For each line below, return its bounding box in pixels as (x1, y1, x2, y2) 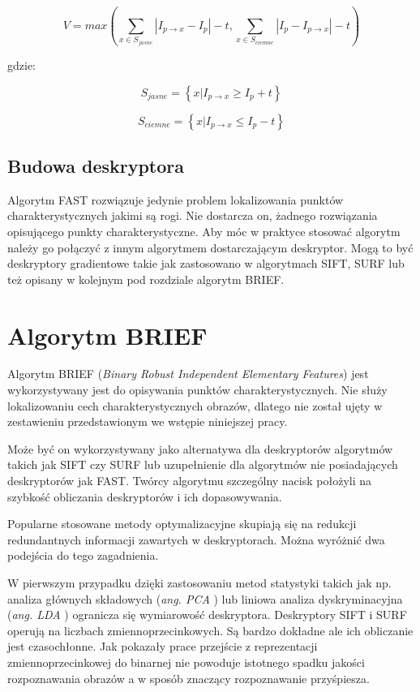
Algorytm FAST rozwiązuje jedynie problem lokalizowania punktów (7, 191, 344, 208)
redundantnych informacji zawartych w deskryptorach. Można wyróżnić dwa (7, 531, 385, 548)
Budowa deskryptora (7, 153, 185, 178)
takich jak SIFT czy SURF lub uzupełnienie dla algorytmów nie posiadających (7, 456, 398, 473)
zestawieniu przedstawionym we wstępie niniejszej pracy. (7, 413, 288, 430)
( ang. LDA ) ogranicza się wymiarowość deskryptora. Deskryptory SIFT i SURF (7, 606, 407, 623)
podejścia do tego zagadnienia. (7, 547, 159, 564)
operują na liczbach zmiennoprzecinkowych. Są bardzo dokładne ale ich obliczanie (7, 621, 414, 638)
